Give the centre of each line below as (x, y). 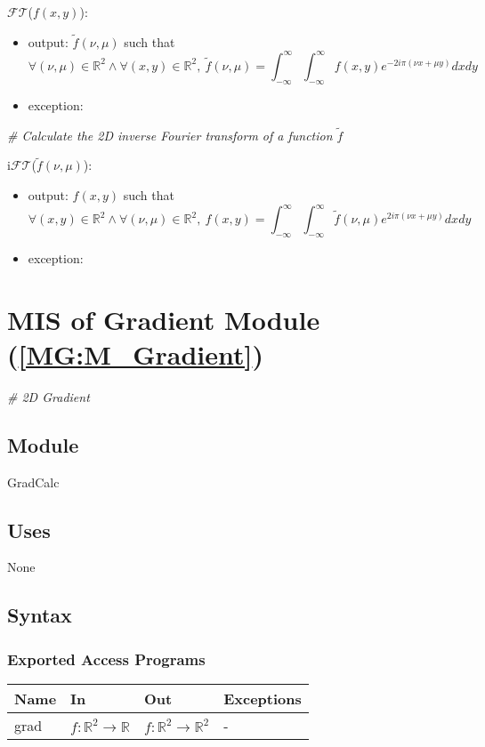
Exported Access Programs (106, 659)
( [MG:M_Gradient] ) (135, 353)
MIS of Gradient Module (164, 319)
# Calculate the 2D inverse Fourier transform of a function (170, 135)
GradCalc (33, 482)
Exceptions (263, 698)
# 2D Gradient (48, 396)
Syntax (40, 615)
